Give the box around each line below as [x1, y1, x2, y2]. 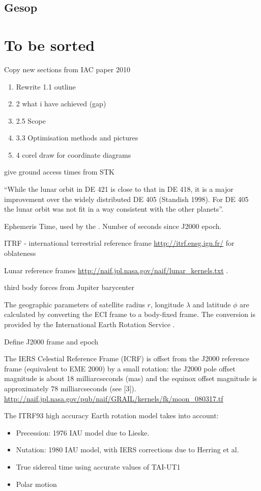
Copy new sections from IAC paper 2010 [4, 64, 130, 74]
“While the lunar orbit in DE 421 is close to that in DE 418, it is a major [4, 184, 234, 194]
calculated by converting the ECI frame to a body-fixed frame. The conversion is [4, 309, 255, 320]
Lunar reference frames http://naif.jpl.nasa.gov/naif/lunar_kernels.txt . [4, 265, 228, 275]
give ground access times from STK [4, 166, 114, 177]
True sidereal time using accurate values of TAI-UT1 [16, 461, 181, 472]
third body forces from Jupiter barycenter [4, 282, 135, 293]
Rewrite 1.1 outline [16, 81, 76, 92]
